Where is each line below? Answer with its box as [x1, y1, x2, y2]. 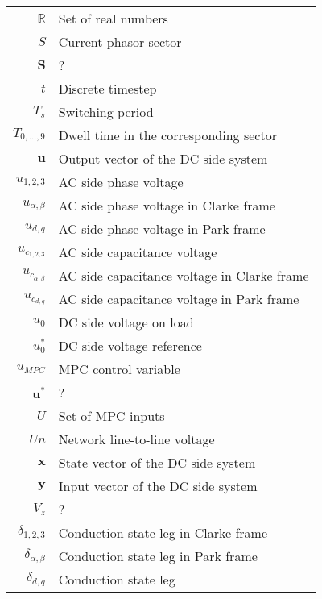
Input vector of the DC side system [58, 476, 258, 495]
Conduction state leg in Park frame [58, 547, 258, 565]
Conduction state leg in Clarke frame [58, 523, 268, 542]
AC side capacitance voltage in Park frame [58, 289, 299, 308]
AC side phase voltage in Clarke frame [58, 196, 275, 214]
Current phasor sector [58, 32, 182, 51]
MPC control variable [58, 360, 180, 378]
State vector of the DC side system [58, 453, 256, 472]
